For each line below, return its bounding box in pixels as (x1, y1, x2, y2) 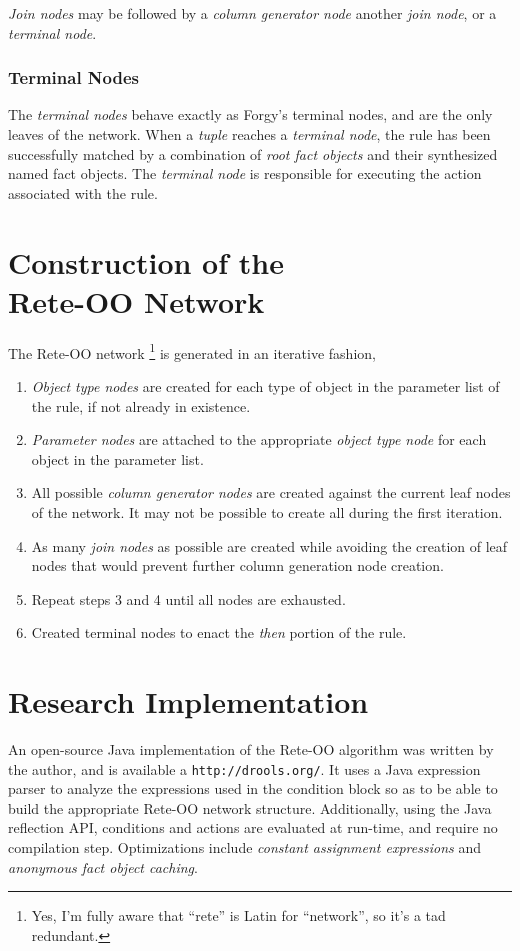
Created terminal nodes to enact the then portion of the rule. (31, 622, 407, 643)
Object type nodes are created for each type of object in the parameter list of (31, 375, 500, 396)
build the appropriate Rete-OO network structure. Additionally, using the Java (8, 797, 492, 818)
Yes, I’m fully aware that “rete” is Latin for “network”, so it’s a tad (31, 905, 446, 926)
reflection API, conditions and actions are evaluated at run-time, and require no (8, 817, 498, 838)
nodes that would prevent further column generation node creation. (31, 555, 444, 576)
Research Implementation (8, 681, 369, 722)
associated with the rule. (8, 182, 158, 203)
